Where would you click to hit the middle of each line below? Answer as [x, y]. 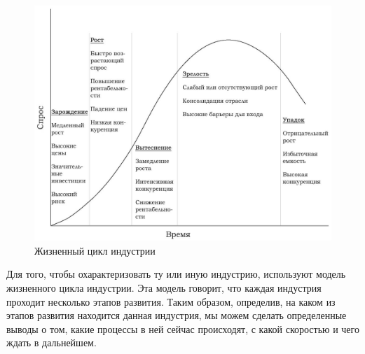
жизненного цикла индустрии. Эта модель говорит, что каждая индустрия [164, 288]
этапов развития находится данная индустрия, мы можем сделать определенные [177, 315]
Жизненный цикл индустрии [95, 250]
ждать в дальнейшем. [51, 342]
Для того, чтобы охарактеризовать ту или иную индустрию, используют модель [176, 274]
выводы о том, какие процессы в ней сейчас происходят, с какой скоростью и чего [183, 328]
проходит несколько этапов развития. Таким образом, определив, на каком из [171, 301]
